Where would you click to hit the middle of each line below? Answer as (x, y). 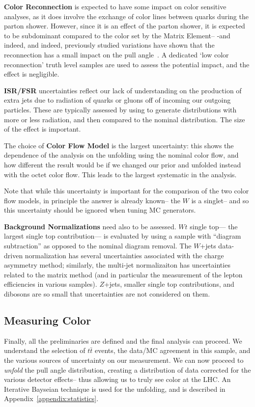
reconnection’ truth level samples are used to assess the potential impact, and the (127, 64)
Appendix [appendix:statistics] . (51, 398)
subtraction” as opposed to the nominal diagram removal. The (98, 246)
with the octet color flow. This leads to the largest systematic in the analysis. (120, 174)
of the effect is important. (42, 129)
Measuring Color (48, 320)
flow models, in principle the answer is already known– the (92, 200)
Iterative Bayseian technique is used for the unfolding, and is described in (115, 389)
